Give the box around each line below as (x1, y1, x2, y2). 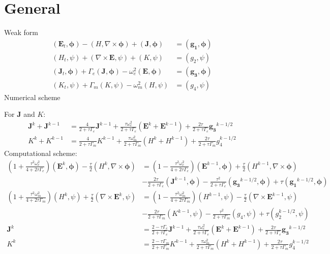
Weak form (4, 27, 38, 38)
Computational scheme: (4, 148, 77, 158)
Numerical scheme (4, 91, 61, 102)
